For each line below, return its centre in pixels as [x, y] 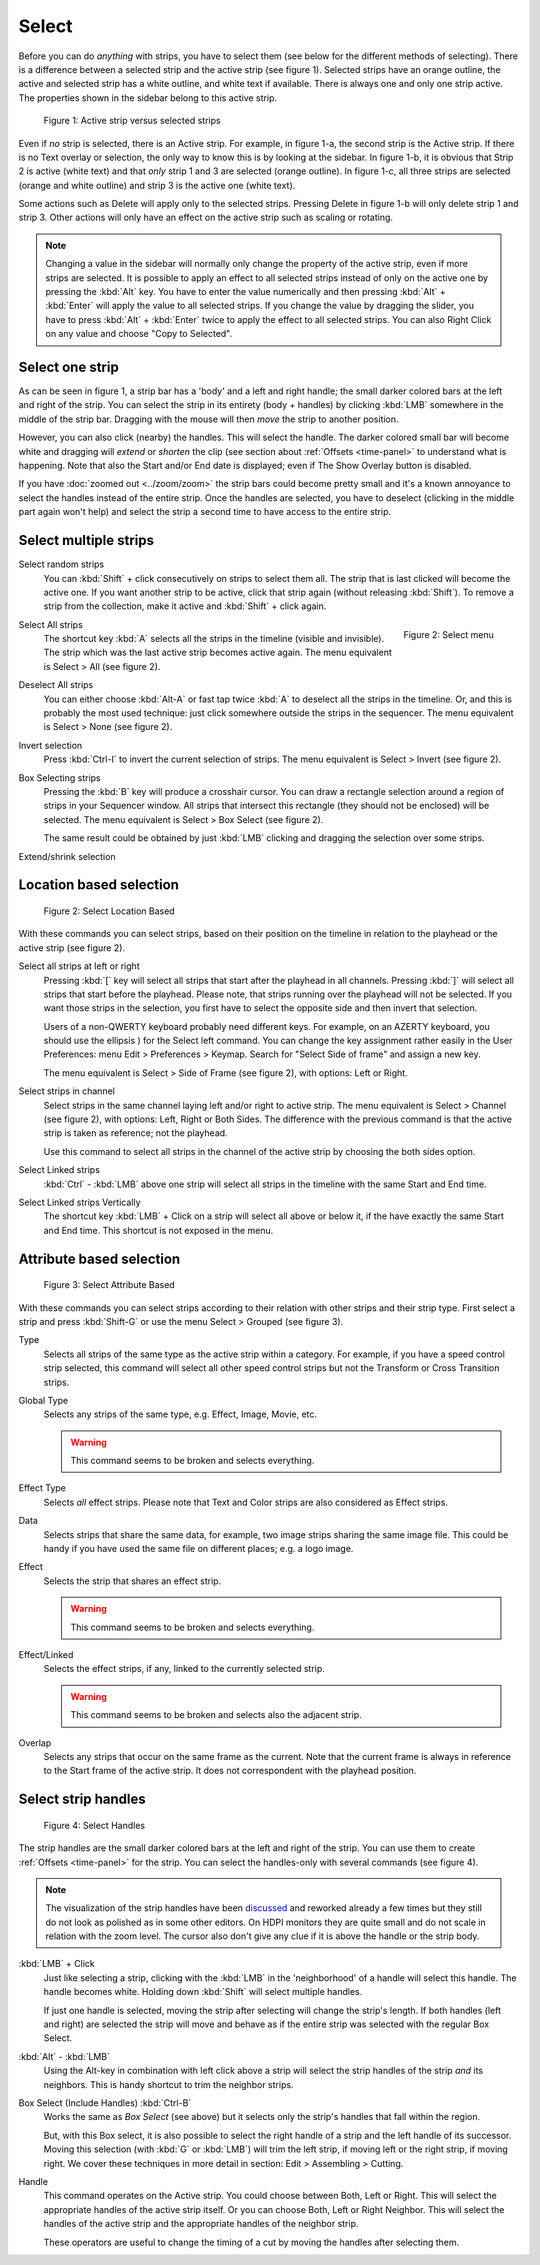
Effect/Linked [46, 1654]
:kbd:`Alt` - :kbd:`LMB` [64, 2056]
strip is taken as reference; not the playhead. [136, 1133]
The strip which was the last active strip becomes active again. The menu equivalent [217, 652]
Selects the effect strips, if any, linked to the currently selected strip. [184, 1669]
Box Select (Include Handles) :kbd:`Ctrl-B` [105, 2102]
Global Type [43, 1400]
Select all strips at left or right [79, 966]
